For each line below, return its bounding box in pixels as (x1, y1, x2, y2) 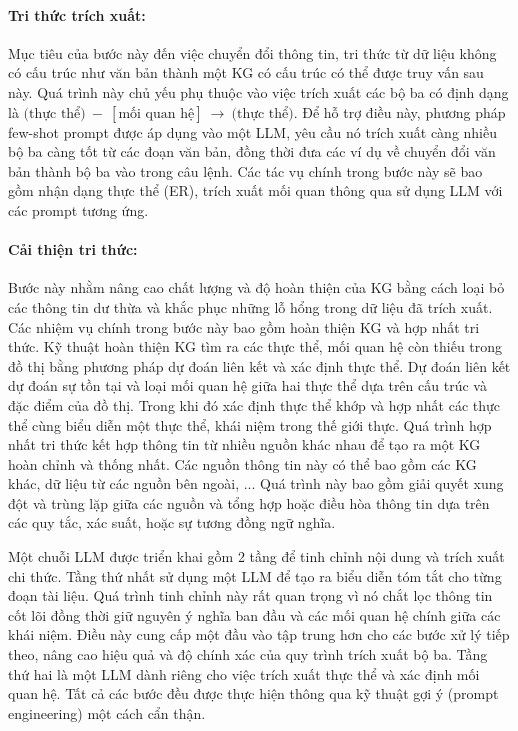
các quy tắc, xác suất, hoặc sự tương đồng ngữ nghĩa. (8, 512, 336, 533)
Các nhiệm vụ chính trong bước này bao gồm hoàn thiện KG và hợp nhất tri (8, 316, 480, 337)
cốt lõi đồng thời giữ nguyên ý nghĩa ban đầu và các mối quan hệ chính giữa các (8, 604, 501, 625)
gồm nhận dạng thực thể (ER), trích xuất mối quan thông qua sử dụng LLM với (8, 180, 503, 201)
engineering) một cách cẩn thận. (8, 702, 206, 723)
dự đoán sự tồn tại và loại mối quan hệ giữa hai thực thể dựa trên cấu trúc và (8, 375, 487, 396)
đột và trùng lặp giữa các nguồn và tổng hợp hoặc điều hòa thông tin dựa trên (8, 492, 490, 513)
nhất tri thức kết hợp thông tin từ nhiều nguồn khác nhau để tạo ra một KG (8, 434, 481, 455)
